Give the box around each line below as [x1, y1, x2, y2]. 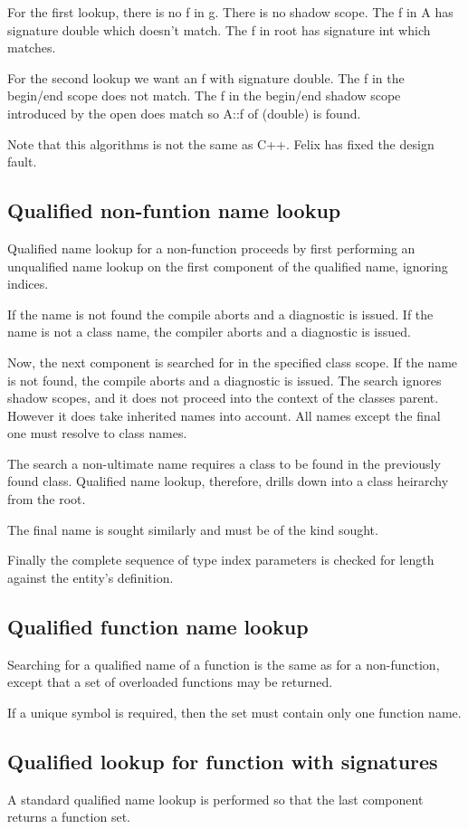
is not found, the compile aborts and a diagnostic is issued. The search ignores [7, 370, 442, 389]
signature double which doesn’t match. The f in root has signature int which [7, 20, 431, 39]
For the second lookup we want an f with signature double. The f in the [7, 68, 405, 87]
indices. [7, 274, 49, 293]
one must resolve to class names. [7, 424, 187, 443]
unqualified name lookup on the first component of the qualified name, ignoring [7, 256, 448, 275]
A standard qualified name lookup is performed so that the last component [7, 789, 424, 808]
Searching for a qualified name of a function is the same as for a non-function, [7, 654, 440, 673]
